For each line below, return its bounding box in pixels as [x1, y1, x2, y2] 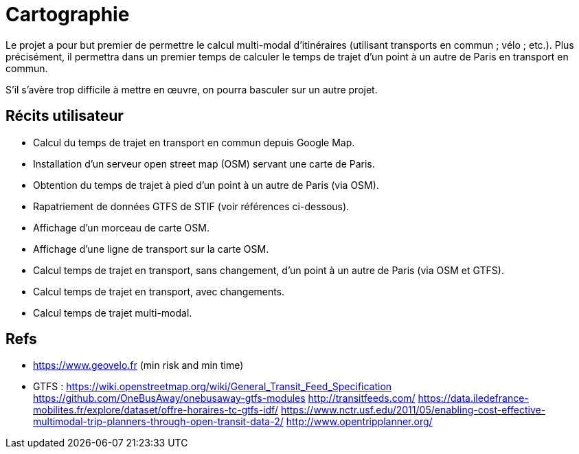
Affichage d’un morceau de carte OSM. [33, 221, 209, 234]
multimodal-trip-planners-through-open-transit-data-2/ [33, 416, 284, 428]
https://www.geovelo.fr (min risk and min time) [33, 359, 244, 372]
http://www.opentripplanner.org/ [286, 416, 433, 428]
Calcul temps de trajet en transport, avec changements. [33, 285, 285, 297]
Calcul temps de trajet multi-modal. [33, 306, 192, 319]
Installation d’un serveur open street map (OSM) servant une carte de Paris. [33, 157, 375, 170]
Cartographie [5, 3, 130, 26]
